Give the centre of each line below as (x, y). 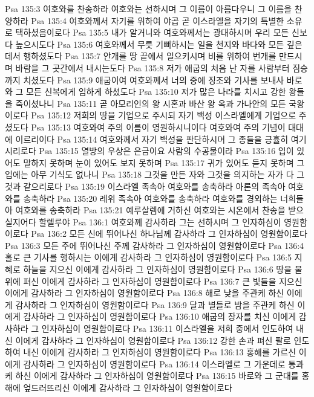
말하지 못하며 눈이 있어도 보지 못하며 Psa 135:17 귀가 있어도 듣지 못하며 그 (164, 162)
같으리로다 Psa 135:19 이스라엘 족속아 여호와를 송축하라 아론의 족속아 (154, 186)
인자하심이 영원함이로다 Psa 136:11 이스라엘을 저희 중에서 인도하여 (167, 328)
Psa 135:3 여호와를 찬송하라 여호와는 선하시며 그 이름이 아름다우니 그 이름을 (149, 8)
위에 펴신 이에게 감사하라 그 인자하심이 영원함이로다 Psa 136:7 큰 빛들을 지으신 (154, 281)
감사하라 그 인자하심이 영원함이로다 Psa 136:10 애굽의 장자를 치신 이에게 (160, 316)
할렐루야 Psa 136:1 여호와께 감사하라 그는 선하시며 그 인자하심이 (160, 221)
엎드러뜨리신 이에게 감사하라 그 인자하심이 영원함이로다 (128, 387)
